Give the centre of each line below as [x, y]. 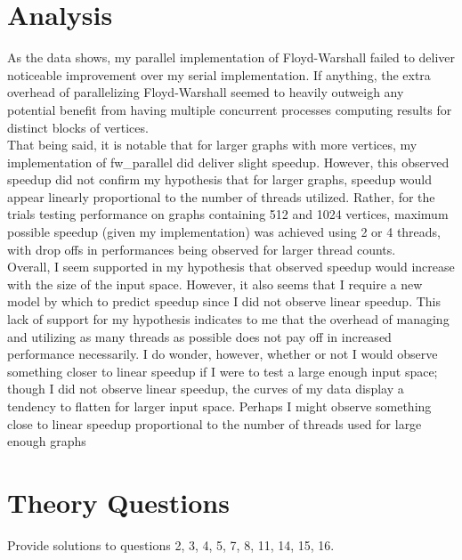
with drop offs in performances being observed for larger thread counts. [202, 249]
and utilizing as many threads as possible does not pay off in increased [199, 336]
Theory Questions [118, 502]
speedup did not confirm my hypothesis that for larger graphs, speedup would [220, 179]
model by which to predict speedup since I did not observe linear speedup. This [224, 301]
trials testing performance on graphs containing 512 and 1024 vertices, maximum [228, 214]
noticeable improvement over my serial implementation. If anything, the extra [219, 74]
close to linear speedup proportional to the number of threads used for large [215, 423]
